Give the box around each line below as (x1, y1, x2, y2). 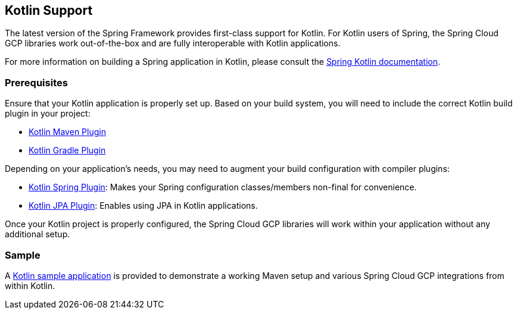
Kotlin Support (5, 3, 93, 18)
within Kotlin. (5, 280, 55, 291)
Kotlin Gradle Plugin (29, 145, 106, 156)
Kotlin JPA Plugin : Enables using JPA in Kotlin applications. (29, 200, 258, 211)
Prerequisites (5, 76, 68, 89)
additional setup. (5, 229, 70, 240)
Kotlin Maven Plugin (29, 127, 106, 137)
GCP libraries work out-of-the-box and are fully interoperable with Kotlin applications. (5, 38, 341, 49)
